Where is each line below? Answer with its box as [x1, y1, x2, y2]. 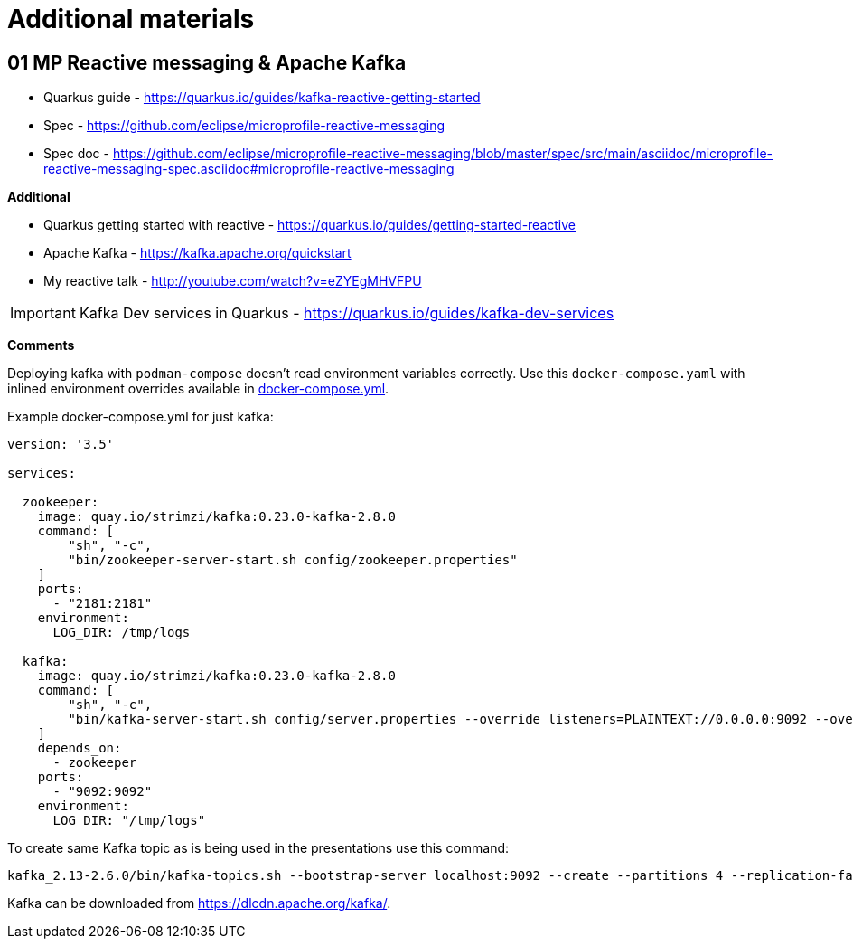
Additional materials [7, 4, 255, 34]
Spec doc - [43, 146, 109, 162]
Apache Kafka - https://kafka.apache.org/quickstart [43, 245, 352, 261]
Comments [7, 337, 75, 354]
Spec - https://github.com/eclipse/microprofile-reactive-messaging [43, 118, 445, 134]
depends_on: [37, 741, 122, 756]
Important [10, 304, 76, 323]
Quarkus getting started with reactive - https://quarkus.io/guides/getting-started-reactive [43, 217, 576, 233]
